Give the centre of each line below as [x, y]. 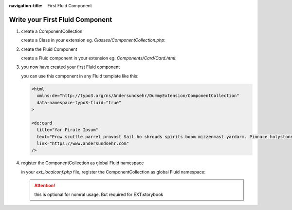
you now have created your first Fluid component [71, 67]
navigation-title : [26, 6]
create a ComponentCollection [52, 31]
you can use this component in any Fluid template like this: [80, 76]
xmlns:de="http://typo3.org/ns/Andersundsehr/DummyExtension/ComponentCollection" [138, 96]
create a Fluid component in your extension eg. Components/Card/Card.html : [99, 58]
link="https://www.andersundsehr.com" [83, 143]
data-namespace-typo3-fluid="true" [79, 103]
